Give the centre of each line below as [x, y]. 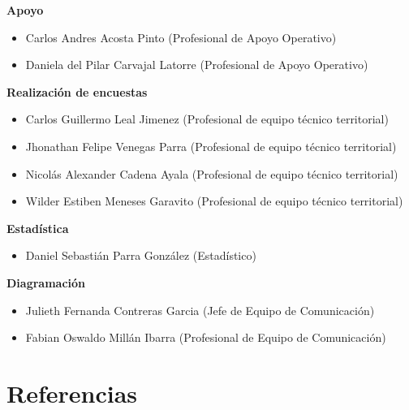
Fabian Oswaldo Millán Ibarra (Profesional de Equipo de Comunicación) [206, 337]
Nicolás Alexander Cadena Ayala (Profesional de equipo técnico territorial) [212, 173]
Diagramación [46, 282]
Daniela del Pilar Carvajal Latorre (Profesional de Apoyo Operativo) [197, 65]
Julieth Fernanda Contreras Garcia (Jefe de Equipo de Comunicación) [200, 310]
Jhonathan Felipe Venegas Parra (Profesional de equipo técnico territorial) [211, 146]
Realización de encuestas [77, 91]
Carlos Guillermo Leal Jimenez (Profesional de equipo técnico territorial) [207, 119]
